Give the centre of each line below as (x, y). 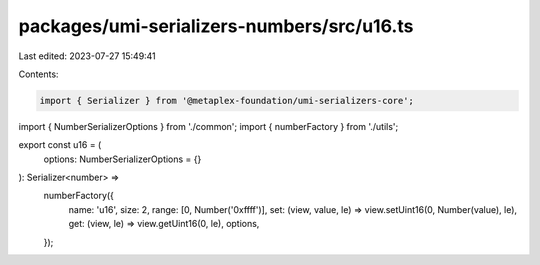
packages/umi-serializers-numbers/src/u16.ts (216, 26)
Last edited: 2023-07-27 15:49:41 (87, 56)
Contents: (38, 74)
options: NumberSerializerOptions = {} (122, 159)
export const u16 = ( (60, 145)
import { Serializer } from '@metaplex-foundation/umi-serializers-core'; (227, 100)
